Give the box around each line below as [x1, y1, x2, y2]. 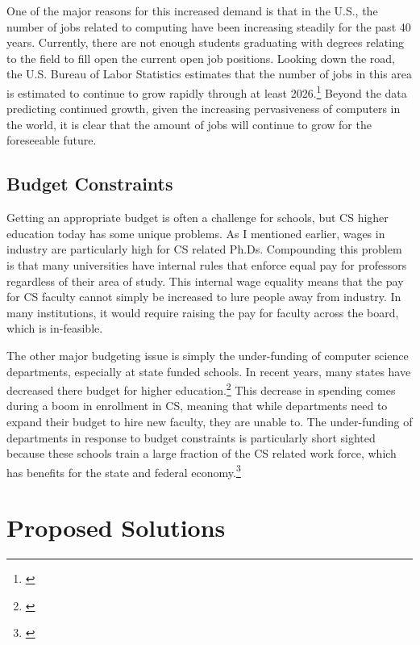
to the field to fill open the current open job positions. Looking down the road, [6, 49, 395, 66]
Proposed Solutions [6, 511, 226, 544]
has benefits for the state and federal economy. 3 [6, 461, 241, 480]
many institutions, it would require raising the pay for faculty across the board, [6, 304, 399, 320]
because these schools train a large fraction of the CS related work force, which [6, 445, 397, 462]
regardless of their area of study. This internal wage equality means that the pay [6, 272, 404, 289]
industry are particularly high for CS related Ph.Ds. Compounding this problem [6, 241, 402, 258]
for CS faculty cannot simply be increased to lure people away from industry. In [6, 288, 401, 305]
